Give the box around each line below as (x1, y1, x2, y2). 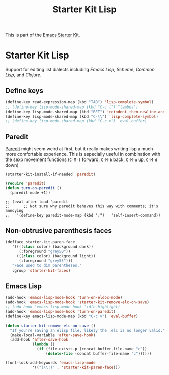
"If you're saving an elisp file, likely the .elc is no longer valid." (10, 328, 165, 333)
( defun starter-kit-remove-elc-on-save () (5, 323, 96, 328)
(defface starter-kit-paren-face (5, 240, 75, 245)
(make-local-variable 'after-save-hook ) (10, 332, 96, 338)
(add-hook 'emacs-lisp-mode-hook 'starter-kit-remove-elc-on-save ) (5, 300, 150, 305)
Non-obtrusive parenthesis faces (5, 226, 112, 235)
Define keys (5, 86, 44, 95)
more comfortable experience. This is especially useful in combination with (5, 151, 161, 157)
